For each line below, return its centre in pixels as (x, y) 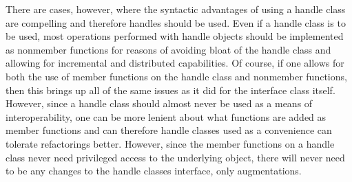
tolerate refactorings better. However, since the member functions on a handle (170, 143)
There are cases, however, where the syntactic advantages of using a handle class (176, 9)
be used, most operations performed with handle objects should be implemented (175, 36)
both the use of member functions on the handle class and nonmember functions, (176, 76)
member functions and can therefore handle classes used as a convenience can (169, 130)
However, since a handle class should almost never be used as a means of (159, 103)
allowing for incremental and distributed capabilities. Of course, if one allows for (175, 63)
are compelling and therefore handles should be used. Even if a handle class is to (176, 22)
